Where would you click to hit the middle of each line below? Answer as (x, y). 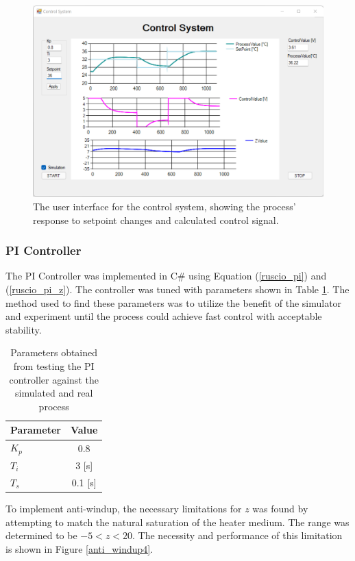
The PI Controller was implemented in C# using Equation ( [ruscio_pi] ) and (166, 276)
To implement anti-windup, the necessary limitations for (124, 508)
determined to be (41, 535)
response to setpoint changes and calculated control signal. (156, 220)
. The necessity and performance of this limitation (237, 535)
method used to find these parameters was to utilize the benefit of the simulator (174, 302)
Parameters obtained (54, 352)
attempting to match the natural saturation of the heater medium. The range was (177, 522)
